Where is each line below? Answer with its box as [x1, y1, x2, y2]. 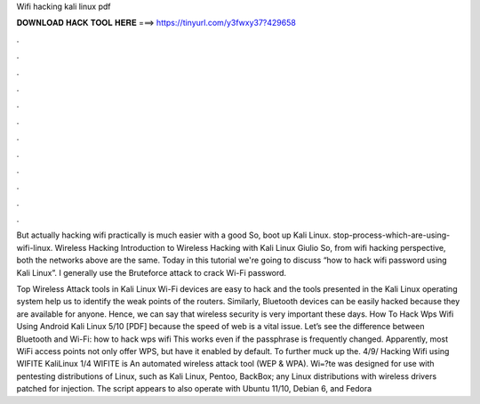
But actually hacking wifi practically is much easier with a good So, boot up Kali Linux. [16, 230, 332, 240]
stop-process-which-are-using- [332, 230, 451, 240]
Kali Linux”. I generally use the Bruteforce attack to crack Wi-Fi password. [16, 267, 287, 278]
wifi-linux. [16, 242, 53, 253]
